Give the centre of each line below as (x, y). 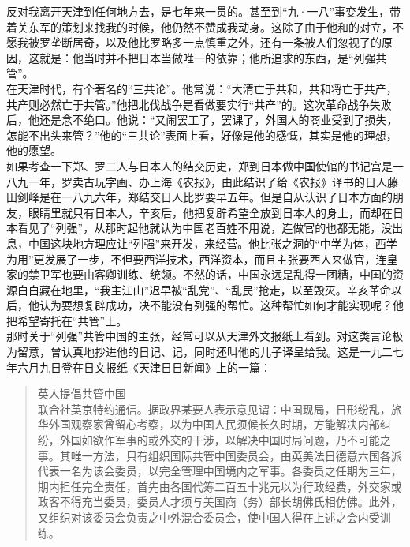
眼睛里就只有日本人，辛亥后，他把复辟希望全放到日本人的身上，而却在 (210, 212)
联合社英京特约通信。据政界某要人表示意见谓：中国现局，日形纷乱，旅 (220, 408)
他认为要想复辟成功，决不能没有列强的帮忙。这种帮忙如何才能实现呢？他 (216, 305)
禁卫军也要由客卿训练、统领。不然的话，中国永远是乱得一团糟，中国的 (210, 274)
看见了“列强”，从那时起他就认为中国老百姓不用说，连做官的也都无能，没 (205, 228)
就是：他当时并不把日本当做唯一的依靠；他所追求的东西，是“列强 (207, 57)
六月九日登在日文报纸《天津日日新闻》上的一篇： (144, 367)
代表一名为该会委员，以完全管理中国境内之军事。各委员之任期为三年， (220, 471)
